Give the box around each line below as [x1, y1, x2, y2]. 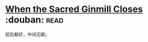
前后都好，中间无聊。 [5, 31, 50, 37]
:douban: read [5, 14, 64, 25]
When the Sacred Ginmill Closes [5, 3, 143, 15]
